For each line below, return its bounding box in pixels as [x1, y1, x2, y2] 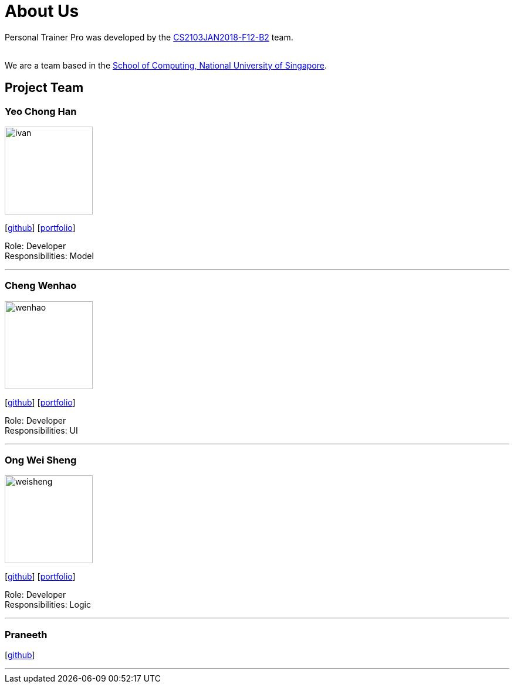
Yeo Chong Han [5, 105, 77, 117]
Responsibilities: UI [5, 425, 78, 435]
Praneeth [5, 628, 48, 641]
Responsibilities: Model [5, 250, 94, 261]
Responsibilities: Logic [5, 600, 91, 610]
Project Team [5, 80, 84, 96]
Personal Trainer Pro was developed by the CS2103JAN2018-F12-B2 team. [5, 32, 293, 42]
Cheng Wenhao [5, 280, 77, 292]
